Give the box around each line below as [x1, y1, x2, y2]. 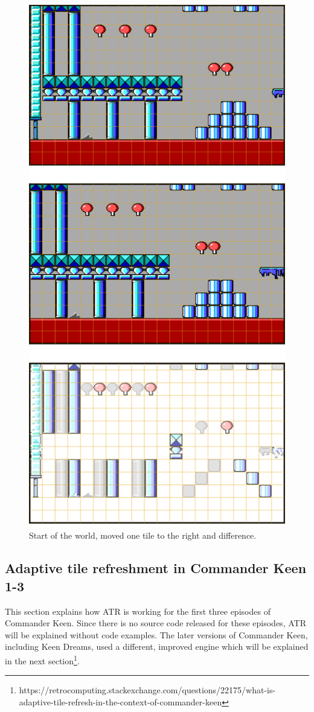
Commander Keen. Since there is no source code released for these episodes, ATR [5, 617, 306, 629]
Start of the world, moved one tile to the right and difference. [29, 529, 257, 542]
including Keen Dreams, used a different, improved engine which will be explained [5, 640, 309, 653]
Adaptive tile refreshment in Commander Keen [5, 559, 307, 577]
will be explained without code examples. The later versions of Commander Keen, [5, 628, 308, 641]
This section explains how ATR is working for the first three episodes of [5, 605, 271, 617]
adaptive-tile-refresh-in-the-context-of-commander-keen [19, 695, 222, 708]
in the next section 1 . [5, 653, 80, 667]
